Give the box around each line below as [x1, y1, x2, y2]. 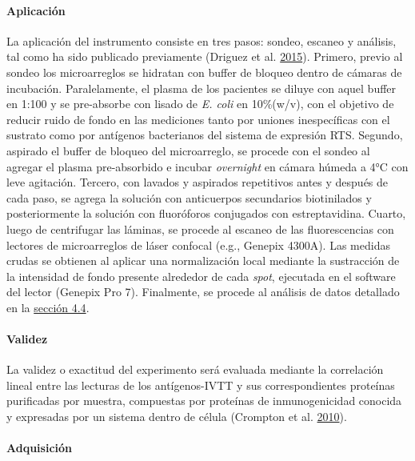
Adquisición [6, 439, 73, 456]
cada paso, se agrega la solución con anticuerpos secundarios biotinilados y [6, 189, 372, 206]
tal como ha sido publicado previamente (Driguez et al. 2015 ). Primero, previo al [6, 48, 403, 65]
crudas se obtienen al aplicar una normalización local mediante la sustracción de [6, 252, 400, 269]
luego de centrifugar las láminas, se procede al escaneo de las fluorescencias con [6, 220, 394, 237]
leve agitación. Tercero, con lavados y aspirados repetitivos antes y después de [6, 174, 389, 190]
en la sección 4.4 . [6, 299, 90, 315]
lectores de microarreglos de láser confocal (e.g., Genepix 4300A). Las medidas [6, 236, 390, 253]
